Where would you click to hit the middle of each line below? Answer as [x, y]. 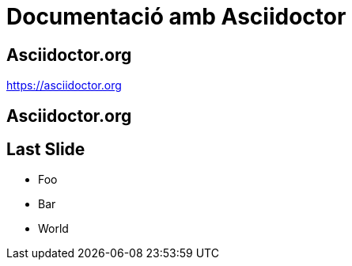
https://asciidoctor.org [64, 85]
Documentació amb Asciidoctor [176, 17]
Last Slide [46, 150]
